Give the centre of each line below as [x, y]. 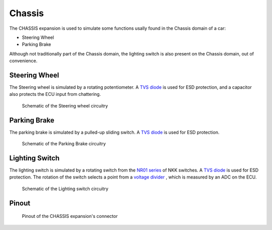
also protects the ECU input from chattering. [55, 94]
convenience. [23, 61]
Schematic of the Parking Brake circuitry [64, 144]
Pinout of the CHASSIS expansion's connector [70, 216]
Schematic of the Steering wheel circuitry [65, 105]
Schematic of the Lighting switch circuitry [65, 189]
